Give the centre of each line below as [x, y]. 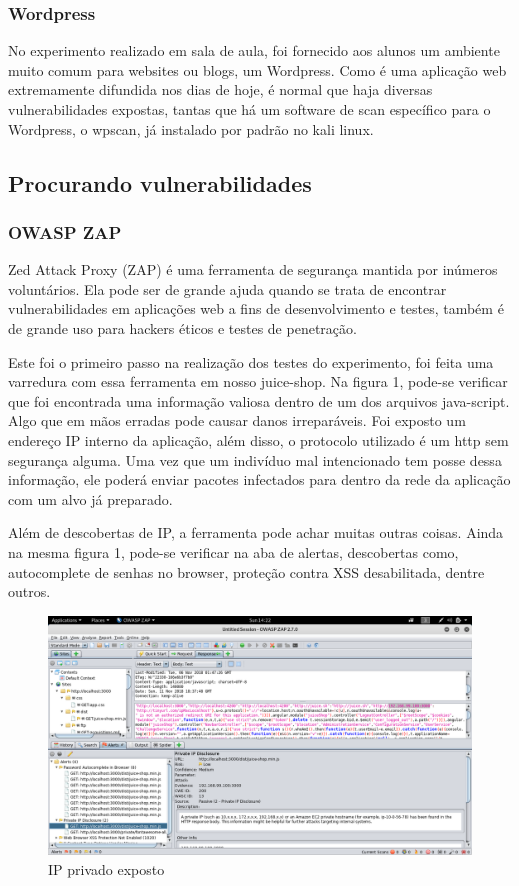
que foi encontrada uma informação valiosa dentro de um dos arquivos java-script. [259, 400]
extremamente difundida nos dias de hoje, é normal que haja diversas [220, 89]
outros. [29, 591]
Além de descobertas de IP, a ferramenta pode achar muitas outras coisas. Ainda [256, 532]
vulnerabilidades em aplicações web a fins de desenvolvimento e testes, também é [256, 308]
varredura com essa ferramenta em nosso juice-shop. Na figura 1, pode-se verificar [258, 381]
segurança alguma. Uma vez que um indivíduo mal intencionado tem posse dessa [255, 459]
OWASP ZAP [65, 231]
